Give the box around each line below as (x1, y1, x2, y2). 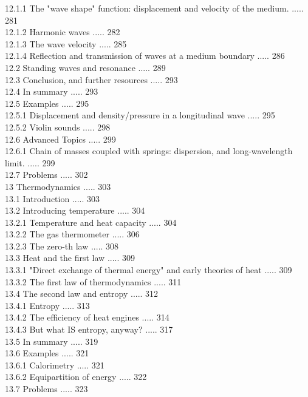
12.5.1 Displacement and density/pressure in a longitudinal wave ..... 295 (5, 109, 275, 121)
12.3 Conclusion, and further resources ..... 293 (5, 73, 178, 86)
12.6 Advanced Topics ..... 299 (5, 132, 116, 145)
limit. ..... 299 (5, 156, 55, 169)
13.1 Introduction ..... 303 (5, 192, 100, 205)
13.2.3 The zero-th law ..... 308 (5, 239, 119, 252)
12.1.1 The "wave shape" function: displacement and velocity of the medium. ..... (5, 2, 304, 14)
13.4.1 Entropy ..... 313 (5, 299, 90, 311)
